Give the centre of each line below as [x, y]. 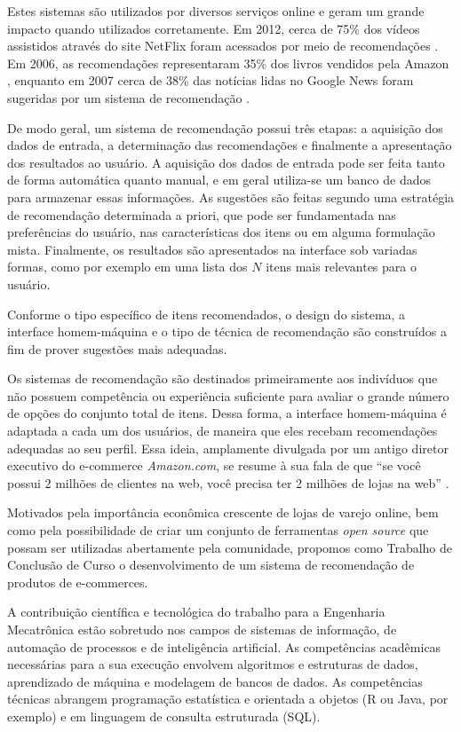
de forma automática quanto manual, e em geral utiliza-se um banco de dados [219, 180]
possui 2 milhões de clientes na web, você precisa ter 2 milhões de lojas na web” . [228, 482]
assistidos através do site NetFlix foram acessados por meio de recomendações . [223, 46]
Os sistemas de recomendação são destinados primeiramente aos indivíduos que [223, 378]
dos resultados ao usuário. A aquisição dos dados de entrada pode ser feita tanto [226, 162]
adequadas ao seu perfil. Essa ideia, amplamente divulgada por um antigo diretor [228, 448]
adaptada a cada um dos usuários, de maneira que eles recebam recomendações [223, 431]
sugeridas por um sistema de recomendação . [129, 97]
